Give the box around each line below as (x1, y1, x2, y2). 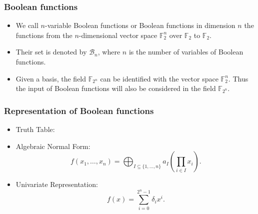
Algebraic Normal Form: (15, 140, 90, 151)
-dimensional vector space (78, 29, 157, 40)
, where (97, 46, 120, 57)
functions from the (15, 29, 72, 40)
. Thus (228, 73, 248, 83)
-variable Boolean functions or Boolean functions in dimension (44, 20, 235, 30)
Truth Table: (15, 124, 55, 134)
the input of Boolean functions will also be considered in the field (15, 83, 216, 93)
